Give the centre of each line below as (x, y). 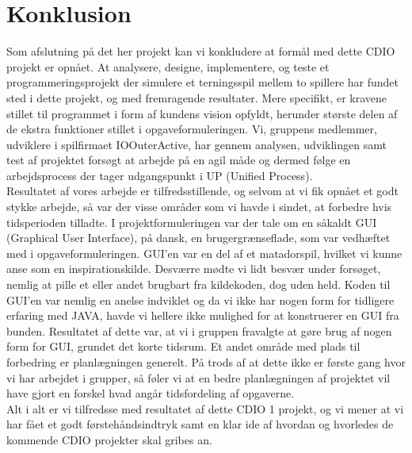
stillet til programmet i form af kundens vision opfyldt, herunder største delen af (202, 113)
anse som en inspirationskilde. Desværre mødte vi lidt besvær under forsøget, (194, 269)
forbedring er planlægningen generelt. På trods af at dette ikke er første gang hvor (206, 362)
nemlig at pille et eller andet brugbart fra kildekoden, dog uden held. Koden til (198, 284)
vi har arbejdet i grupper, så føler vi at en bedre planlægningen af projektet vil (198, 377)
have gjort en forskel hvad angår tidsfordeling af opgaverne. (151, 393)
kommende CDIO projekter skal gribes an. (109, 439)
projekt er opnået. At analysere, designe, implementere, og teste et (168, 66)
